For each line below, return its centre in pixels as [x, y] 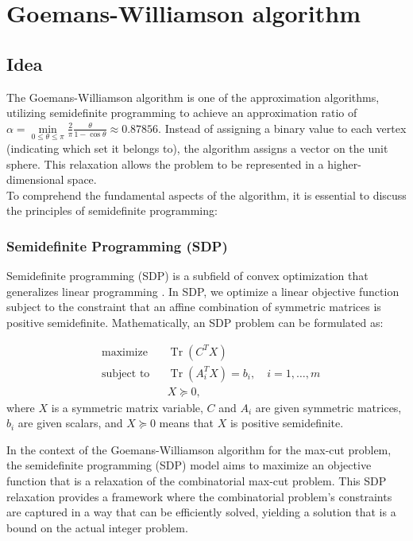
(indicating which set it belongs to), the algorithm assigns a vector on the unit [197, 148]
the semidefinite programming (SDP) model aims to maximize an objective [189, 465]
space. [82, 179]
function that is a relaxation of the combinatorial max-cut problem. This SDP [197, 481]
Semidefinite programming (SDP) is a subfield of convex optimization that [187, 276]
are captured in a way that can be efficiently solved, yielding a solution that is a [201, 512]
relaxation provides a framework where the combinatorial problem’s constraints [199, 496]
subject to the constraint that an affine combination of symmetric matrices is [194, 307]
